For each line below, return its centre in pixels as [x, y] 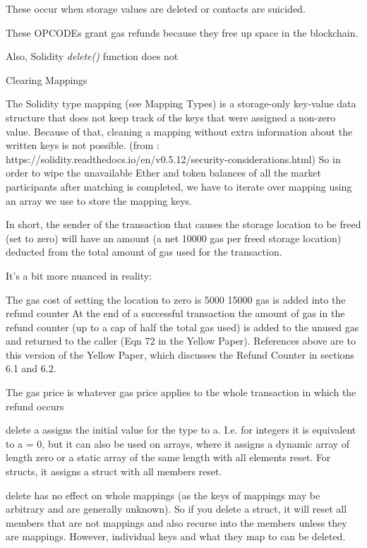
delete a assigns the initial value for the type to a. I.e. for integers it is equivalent [181, 430]
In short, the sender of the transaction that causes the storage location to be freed [183, 224]
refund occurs [35, 406]
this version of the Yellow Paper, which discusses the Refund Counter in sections [180, 354]
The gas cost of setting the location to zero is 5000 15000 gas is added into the [176, 299]
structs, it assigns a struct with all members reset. [114, 471]
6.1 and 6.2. [31, 368]
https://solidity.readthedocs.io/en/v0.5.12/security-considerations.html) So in [173, 159]
